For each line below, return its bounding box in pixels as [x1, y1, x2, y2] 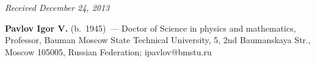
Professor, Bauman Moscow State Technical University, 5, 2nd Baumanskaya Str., [5, 33, 311, 46]
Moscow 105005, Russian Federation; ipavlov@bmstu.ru [5, 45, 212, 58]
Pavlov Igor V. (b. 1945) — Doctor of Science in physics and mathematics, [5, 21, 296, 34]
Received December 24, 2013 [5, 1, 110, 13]
